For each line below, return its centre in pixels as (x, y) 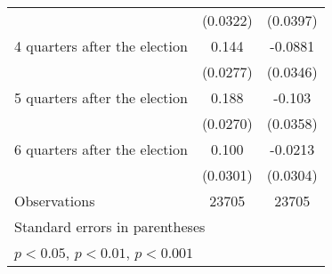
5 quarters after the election (101, 97)
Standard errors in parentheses (110, 226)
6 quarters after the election (101, 149)
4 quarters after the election (101, 46)
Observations (55, 201)
